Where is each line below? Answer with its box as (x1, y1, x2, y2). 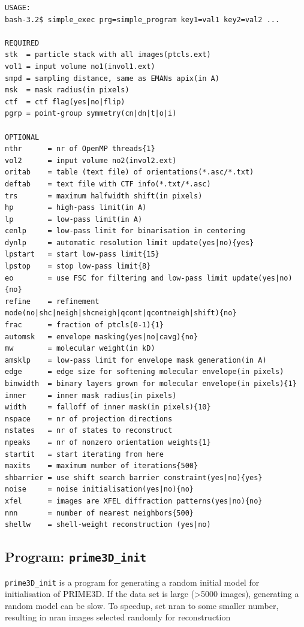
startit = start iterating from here (5, 450, 164, 459)
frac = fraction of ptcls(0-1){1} (5, 321, 164, 330)
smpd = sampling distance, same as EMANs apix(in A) (5, 74, 219, 83)
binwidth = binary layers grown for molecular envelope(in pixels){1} (5, 379, 297, 388)
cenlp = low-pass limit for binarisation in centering (5, 227, 245, 236)
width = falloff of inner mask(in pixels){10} (5, 403, 211, 412)
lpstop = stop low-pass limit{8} (5, 262, 151, 271)
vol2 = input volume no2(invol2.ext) (5, 156, 177, 165)
